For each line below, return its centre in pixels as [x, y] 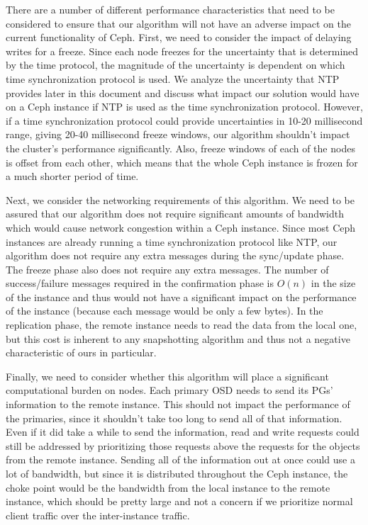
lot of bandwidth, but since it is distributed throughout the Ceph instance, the [177, 473]
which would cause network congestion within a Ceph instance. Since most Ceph [181, 227]
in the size [333, 283]
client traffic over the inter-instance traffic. [98, 515]
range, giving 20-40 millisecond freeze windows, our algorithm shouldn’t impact [178, 134]
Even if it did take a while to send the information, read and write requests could [183, 432]
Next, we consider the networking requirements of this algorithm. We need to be [180, 199]
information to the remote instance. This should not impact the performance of [178, 404]
